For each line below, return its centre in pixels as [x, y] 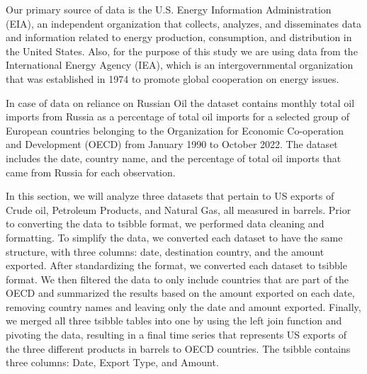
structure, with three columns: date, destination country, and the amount [165, 251]
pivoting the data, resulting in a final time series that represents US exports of [176, 335]
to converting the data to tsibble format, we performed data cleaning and [165, 223]
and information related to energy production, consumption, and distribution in [179, 37]
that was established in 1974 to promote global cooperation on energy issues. [173, 78]
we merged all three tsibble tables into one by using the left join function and [174, 321]
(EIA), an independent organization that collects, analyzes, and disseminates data [183, 23]
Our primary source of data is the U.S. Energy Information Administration [169, 9]
